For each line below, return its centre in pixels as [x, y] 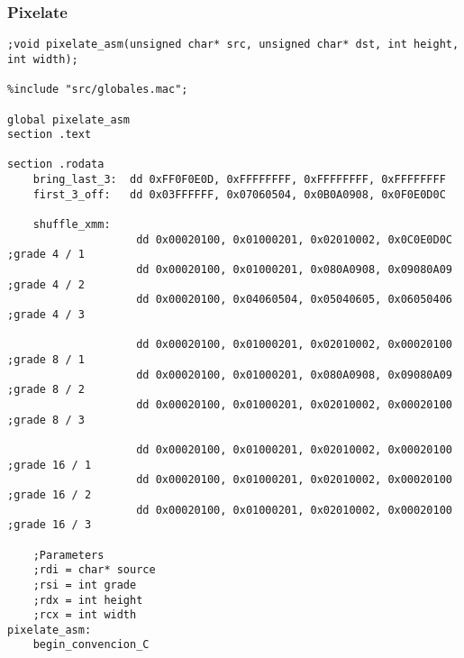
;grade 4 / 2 [46, 284]
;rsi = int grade [85, 585]
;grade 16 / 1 [50, 465]
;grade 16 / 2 [50, 494]
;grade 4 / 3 [46, 315]
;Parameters [68, 555]
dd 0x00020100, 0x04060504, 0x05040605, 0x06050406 [294, 300]
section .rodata [56, 164]
